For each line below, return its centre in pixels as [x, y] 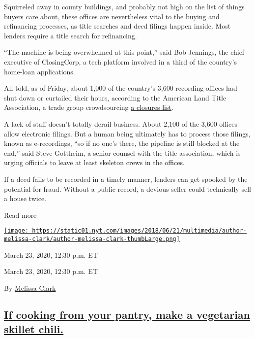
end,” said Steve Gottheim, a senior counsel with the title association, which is [122, 153]
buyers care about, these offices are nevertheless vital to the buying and [112, 16]
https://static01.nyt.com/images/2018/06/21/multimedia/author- [139, 231]
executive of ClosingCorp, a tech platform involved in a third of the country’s [120, 61]
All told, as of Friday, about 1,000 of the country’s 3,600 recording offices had [121, 88]
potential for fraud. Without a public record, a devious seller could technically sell [127, 188]
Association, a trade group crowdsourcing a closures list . [89, 107]
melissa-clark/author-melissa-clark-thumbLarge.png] [92, 239]
